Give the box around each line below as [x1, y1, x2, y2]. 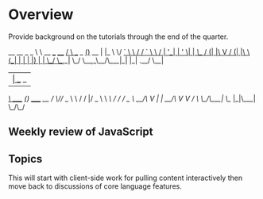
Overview [8, 6, 74, 24]
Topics [8, 152, 43, 166]
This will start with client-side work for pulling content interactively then [8, 173, 243, 183]
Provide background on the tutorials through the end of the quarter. [8, 32, 229, 41]
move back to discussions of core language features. [8, 182, 183, 191]
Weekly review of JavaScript [8, 125, 153, 139]
